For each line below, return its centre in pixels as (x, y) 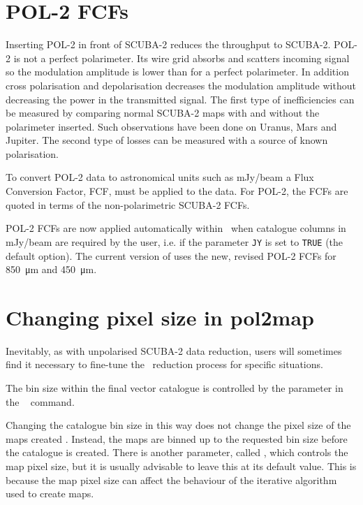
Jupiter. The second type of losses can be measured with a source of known (167, 140)
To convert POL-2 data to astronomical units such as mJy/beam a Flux (160, 177)
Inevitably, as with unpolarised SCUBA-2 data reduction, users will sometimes (174, 350)
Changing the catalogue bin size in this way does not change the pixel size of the (178, 425)
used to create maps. (50, 493)
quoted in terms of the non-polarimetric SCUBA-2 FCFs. (128, 204)
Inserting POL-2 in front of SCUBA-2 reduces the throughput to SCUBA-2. (168, 44)
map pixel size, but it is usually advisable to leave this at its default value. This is (181, 466)
